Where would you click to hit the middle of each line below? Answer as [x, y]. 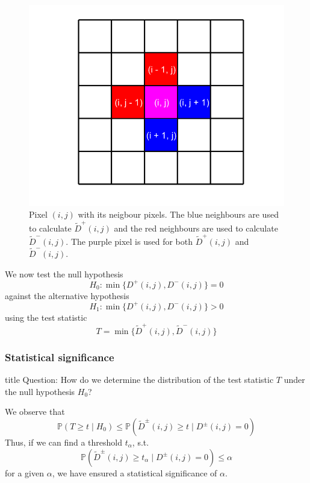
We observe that [35, 412]
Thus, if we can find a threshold [64, 442]
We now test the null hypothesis [64, 273]
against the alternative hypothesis [67, 295]
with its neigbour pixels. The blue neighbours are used [178, 214]
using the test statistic [46, 317]
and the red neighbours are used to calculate [196, 228]
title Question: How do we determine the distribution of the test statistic [139, 380]
